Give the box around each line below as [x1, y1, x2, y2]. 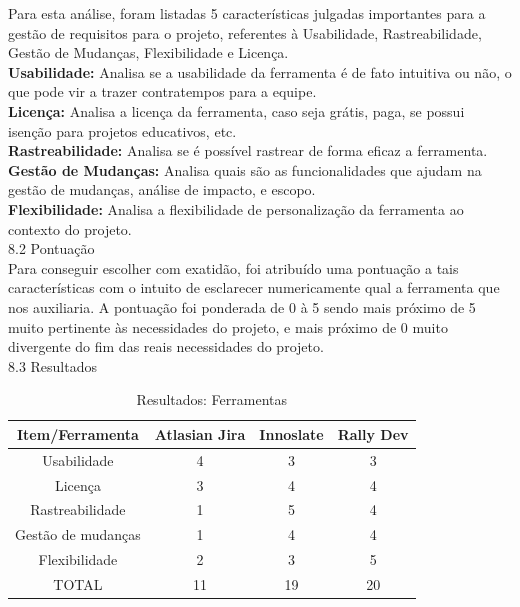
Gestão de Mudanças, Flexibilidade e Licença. [8, 42, 289, 63]
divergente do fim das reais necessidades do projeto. [8, 336, 324, 357]
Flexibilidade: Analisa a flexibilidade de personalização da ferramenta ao [8, 198, 464, 219]
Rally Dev [337, 423, 409, 444]
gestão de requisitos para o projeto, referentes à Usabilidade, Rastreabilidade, [8, 22, 482, 43]
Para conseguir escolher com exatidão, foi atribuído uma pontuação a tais [8, 257, 459, 278]
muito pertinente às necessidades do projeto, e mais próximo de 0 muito [8, 316, 448, 337]
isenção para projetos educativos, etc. [8, 120, 237, 141]
